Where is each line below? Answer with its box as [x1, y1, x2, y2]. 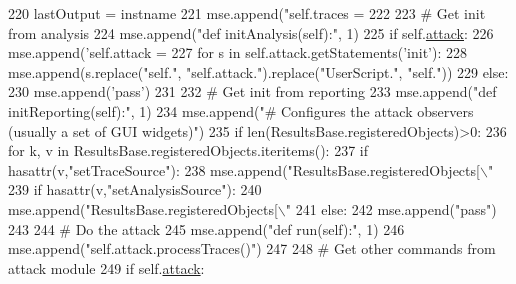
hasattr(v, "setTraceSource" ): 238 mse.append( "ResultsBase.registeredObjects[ [8, 159, 480, 180]
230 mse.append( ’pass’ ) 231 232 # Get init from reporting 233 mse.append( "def [8, 81, 497, 102]
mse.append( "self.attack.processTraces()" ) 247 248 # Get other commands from [8, 238, 496, 259]
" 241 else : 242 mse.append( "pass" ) [285, 198, 497, 219]
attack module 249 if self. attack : [8, 257, 205, 278]
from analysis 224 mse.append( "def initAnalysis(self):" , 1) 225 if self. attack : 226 [8, 22, 494, 43]
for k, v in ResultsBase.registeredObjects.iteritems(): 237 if [8, 140, 368, 161]
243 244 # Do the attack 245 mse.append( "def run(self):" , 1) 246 [8, 218, 405, 239]
